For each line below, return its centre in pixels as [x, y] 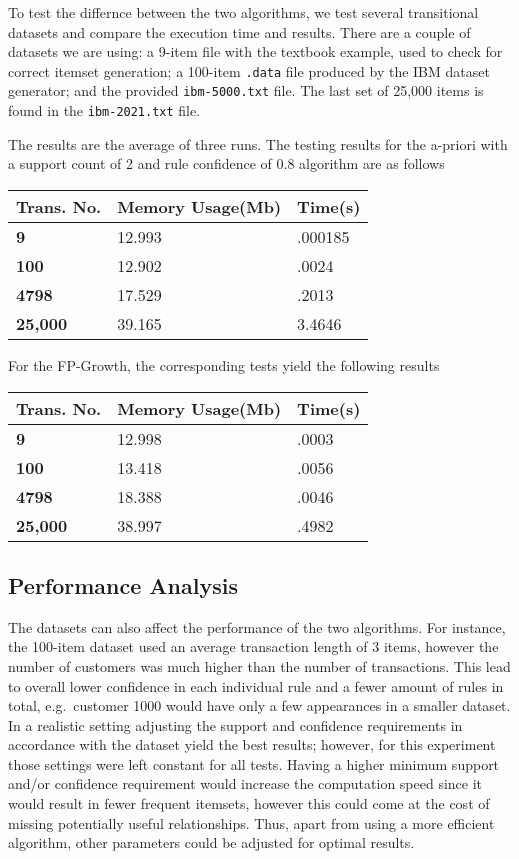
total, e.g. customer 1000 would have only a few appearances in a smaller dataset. [259, 705]
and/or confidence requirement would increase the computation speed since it [245, 783]
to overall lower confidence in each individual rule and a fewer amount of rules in [256, 685]
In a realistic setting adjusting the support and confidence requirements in [235, 724]
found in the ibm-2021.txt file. [104, 110]
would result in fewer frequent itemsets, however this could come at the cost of [249, 803]
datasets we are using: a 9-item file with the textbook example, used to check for [255, 51]
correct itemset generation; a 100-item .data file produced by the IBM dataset [249, 70]
